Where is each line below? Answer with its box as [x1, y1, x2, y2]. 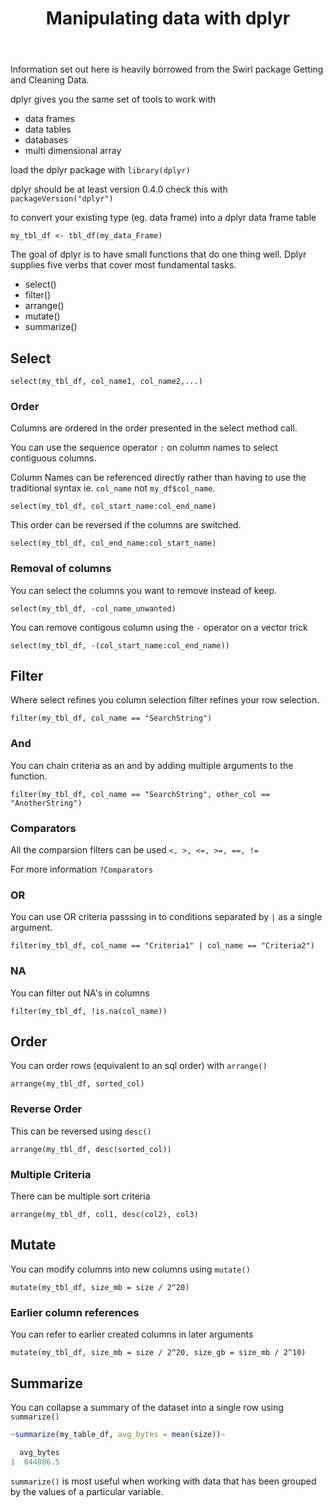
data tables [24, 123, 72, 136]
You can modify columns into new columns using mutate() [10, 1263, 251, 1275]
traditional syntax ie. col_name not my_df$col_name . [10, 482, 216, 494]
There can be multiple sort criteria [10, 1190, 151, 1202]
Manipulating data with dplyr [45, 7, 291, 30]
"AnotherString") [10, 798, 83, 808]
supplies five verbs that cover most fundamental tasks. [10, 259, 237, 271]
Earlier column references [10, 1305, 140, 1319]
